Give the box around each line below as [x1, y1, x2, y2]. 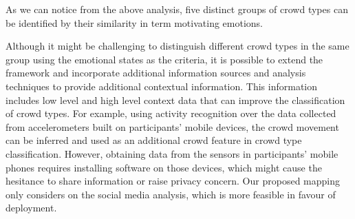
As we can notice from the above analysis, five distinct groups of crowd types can [6, 2, 348, 16]
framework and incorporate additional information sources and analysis [6, 65, 306, 80]
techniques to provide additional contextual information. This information [6, 79, 318, 93]
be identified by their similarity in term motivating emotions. [6, 15, 263, 30]
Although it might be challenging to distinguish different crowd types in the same [6, 39, 349, 53]
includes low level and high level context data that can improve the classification [6, 92, 345, 107]
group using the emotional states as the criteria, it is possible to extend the [6, 52, 323, 66]
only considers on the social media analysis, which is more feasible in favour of [6, 187, 336, 201]
